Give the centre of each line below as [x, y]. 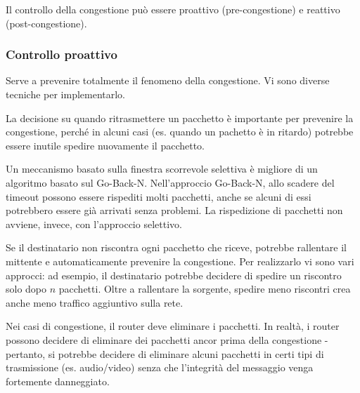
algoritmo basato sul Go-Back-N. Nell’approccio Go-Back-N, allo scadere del [170, 182]
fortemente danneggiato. [58, 381]
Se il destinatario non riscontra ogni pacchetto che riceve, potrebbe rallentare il [176, 247]
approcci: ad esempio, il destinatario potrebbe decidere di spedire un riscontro [174, 275]
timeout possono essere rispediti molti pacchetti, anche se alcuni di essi [159, 196]
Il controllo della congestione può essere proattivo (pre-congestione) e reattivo [173, 9]
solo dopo [26, 289]
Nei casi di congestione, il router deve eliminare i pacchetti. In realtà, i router [173, 326]
